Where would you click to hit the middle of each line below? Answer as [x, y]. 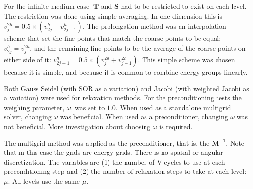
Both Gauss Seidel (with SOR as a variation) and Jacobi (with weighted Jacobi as [126, 88]
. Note [235, 142]
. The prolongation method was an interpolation [154, 26]
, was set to [88, 107]
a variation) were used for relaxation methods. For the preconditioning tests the [123, 98]
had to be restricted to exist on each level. [184, 6]
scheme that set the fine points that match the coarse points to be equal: [113, 38]
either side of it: [27, 59]
